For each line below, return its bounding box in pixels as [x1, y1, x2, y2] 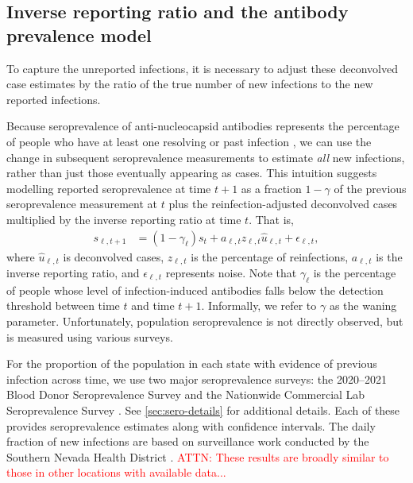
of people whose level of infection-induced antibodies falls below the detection [6, 281, 384, 298]
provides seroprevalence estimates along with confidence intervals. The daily [6, 417, 376, 434]
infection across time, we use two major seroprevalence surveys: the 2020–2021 [6, 370, 387, 387]
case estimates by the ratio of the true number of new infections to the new [6, 75, 373, 92]
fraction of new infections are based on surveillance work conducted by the [6, 433, 369, 450]
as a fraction [241, 180, 302, 196]
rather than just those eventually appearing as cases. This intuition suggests [6, 164, 377, 181]
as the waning [329, 297, 397, 314]
